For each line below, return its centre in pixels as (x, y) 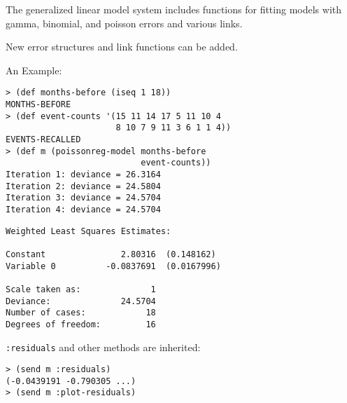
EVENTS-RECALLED (43, 139)
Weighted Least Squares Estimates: (88, 231)
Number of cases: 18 (81, 313)
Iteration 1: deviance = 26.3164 (83, 174)
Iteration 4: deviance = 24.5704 (83, 209)
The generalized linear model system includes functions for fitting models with (174, 9)
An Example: (34, 70)
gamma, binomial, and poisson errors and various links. (124, 23)
